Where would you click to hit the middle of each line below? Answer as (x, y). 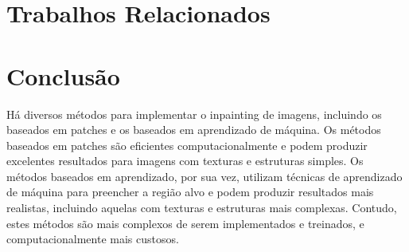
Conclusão (63, 75)
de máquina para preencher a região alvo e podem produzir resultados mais (190, 192)
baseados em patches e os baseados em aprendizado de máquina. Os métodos (194, 130)
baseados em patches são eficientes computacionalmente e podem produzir (187, 145)
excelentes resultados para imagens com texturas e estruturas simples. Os (185, 161)
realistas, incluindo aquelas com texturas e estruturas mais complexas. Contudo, (202, 208)
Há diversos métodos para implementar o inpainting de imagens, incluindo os (194, 114)
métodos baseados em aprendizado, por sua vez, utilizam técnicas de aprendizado (204, 176)
